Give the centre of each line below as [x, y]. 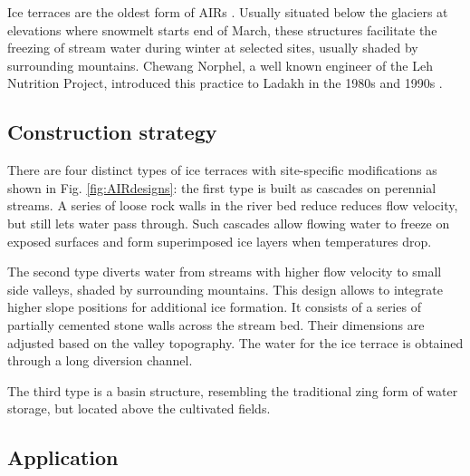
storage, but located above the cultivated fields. [139, 408]
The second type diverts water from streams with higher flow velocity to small [225, 272]
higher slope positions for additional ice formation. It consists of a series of [214, 307]
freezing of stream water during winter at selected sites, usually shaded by [213, 48]
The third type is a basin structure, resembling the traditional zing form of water [233, 390]
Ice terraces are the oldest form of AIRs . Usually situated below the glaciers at [228, 12]
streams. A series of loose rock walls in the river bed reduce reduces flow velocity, [233, 205]
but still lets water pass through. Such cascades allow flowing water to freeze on [229, 223]
